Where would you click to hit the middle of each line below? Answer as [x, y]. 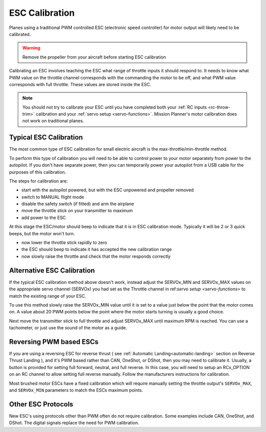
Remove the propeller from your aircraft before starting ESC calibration [94, 57]
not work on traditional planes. [53, 121]
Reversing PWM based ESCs [54, 342]
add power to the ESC [44, 217]
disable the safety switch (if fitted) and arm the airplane [78, 204]
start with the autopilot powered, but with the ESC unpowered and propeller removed [108, 190]
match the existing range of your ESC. [48, 296]
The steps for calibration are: [38, 181]
